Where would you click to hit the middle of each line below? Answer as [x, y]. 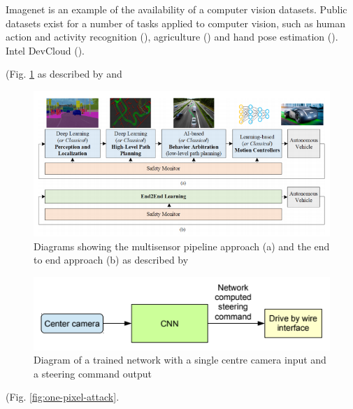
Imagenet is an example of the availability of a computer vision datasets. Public [176, 9]
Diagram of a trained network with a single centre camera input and [180, 360]
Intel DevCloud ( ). [45, 50]
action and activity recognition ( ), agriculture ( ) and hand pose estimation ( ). [172, 37]
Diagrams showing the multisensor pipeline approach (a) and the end [182, 246]
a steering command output [93, 373]
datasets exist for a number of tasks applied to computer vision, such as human [176, 23]
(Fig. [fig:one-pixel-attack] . [63, 397]
